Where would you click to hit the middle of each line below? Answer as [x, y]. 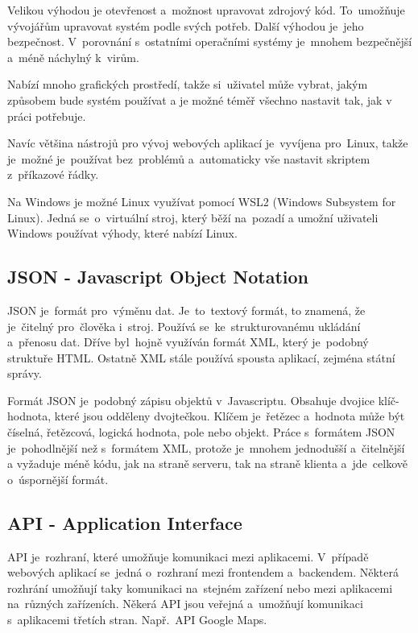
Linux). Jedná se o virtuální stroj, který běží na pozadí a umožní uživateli [193, 217]
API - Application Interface [125, 522]
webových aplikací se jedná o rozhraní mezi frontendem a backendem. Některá [203, 572]
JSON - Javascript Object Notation [158, 277]
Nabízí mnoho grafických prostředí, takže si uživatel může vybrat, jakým [188, 84]
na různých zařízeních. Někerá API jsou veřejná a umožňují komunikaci [185, 604]
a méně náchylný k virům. [73, 57]
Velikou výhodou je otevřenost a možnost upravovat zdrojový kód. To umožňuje [206, 10]
